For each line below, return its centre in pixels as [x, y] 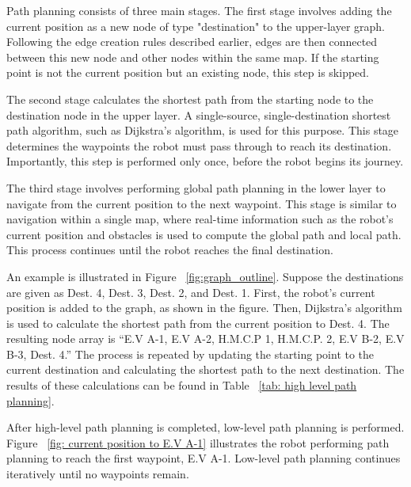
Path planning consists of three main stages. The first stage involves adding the [199, 10]
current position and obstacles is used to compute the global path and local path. [204, 234]
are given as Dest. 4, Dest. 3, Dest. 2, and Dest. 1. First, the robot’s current [191, 292]
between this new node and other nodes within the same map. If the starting [193, 57]
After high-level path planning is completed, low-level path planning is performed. [205, 427]
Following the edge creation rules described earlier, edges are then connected [192, 42]
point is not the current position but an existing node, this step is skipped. [188, 72]
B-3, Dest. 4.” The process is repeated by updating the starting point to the [190, 354]
